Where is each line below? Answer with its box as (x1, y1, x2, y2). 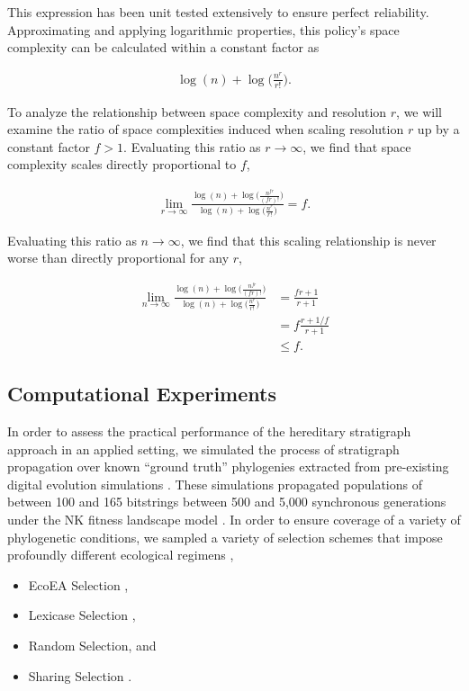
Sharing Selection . (28, 666, 132, 685)
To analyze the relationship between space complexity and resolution (7, 102, 387, 121)
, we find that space (302, 137, 411, 156)
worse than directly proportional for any (7, 248, 230, 267)
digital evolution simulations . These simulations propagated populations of (7, 474, 422, 493)
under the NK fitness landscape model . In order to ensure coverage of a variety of (7, 509, 461, 528)
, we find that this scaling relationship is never (180, 230, 437, 249)
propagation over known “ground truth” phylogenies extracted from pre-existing (7, 457, 449, 476)
